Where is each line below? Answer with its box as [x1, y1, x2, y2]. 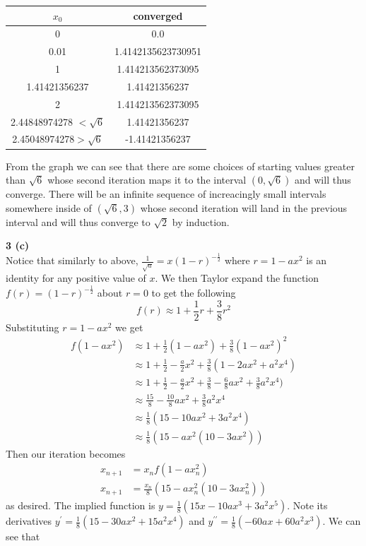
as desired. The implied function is [6, 498, 155, 513]
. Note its [287, 498, 328, 513]
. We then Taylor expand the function [155, 271, 319, 285]
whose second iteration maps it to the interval [47, 172, 247, 187]
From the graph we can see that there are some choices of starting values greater [6, 158, 355, 173]
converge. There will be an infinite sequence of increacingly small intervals [6, 186, 326, 201]
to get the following [151, 285, 236, 300]
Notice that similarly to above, [6, 253, 138, 268]
